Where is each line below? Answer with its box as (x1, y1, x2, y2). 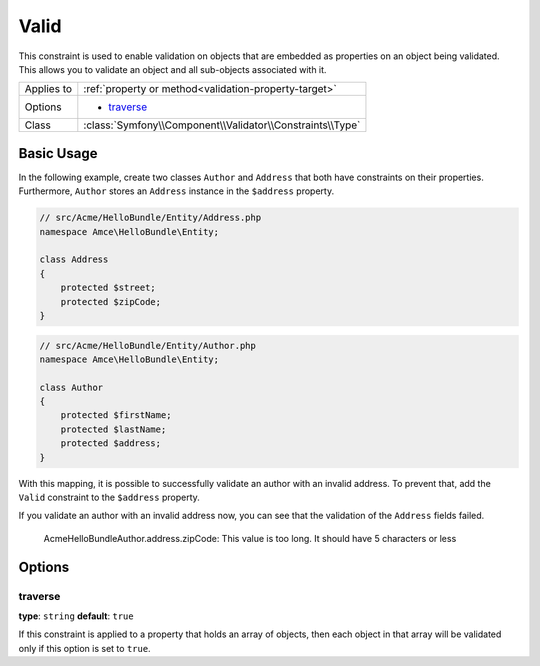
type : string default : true (18, 610, 134, 622)
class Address (39, 254, 109, 265)
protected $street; (60, 282, 157, 294)
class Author (39, 381, 104, 393)
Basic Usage (18, 145, 98, 162)
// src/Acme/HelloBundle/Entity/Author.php (39, 340, 257, 351)
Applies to (24, 82, 73, 96)
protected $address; (60, 438, 162, 449)
